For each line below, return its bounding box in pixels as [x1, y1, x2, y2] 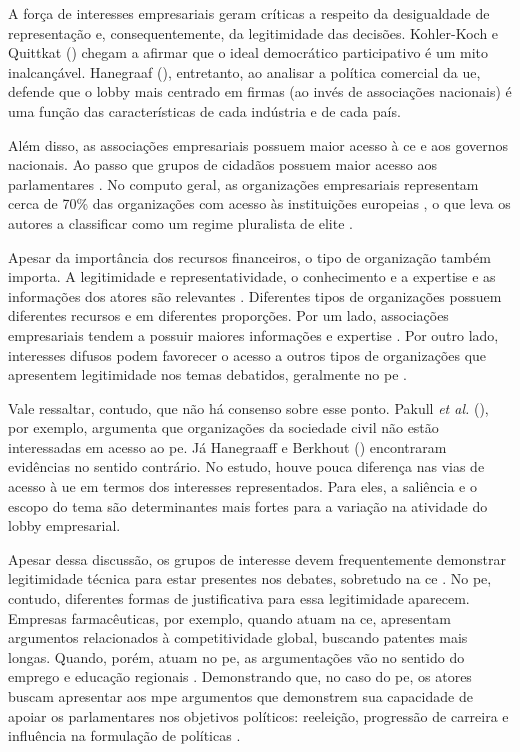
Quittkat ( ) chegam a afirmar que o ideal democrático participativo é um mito [8, 42, 489, 63]
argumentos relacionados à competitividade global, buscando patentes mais [8, 627, 468, 648]
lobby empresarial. [8, 515, 121, 536]
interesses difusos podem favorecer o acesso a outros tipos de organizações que [8, 344, 487, 365]
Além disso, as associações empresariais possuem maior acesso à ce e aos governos [8, 134, 509, 155]
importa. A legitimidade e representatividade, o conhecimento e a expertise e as [8, 266, 496, 287]
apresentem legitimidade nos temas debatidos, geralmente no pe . [8, 364, 407, 385]
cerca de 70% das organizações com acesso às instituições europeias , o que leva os [8, 193, 511, 214]
